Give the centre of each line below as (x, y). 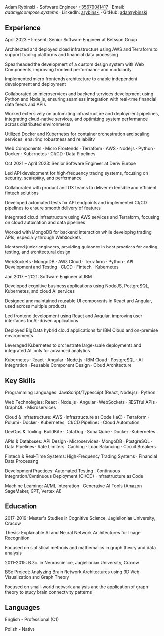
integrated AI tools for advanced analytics (48, 350)
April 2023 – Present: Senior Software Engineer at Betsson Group (71, 39)
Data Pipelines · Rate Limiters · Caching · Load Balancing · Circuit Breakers (81, 446)
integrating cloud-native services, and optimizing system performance (77, 119)
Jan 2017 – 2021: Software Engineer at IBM (49, 276)
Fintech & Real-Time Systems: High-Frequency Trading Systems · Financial (81, 456)
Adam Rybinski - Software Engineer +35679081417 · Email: (65, 7)
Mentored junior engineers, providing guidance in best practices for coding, (82, 247)
